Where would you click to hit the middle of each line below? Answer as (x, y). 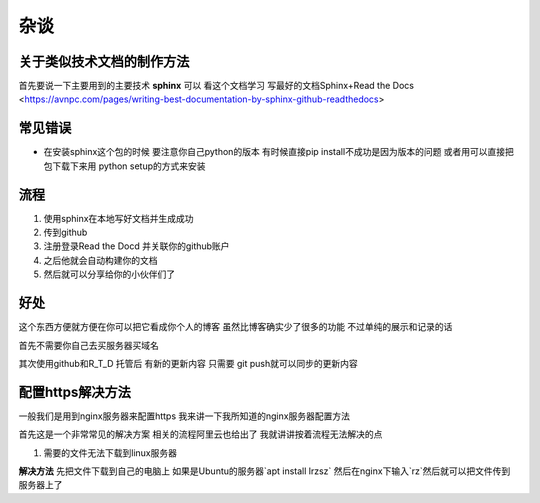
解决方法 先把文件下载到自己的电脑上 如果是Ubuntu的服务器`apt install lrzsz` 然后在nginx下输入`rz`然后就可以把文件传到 (264, 471)
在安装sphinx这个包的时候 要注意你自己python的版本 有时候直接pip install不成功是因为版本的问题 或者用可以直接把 (279, 152)
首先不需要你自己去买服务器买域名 (88, 345)
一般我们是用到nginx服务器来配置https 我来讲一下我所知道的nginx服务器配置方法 (184, 416)
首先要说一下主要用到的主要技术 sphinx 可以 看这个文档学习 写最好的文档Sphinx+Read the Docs (216, 86)
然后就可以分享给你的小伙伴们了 (109, 274)
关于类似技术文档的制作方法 (104, 61)
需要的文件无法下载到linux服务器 (110, 452)
